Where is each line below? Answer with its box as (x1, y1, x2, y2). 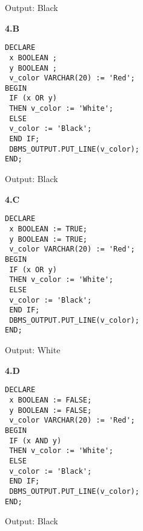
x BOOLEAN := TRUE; (9, 224, 88, 233)
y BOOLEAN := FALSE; (9, 406, 92, 415)
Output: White (5, 343, 61, 356)
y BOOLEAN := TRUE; (9, 234, 88, 244)
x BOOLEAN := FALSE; (9, 395, 92, 404)
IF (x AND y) (9, 436, 62, 445)
